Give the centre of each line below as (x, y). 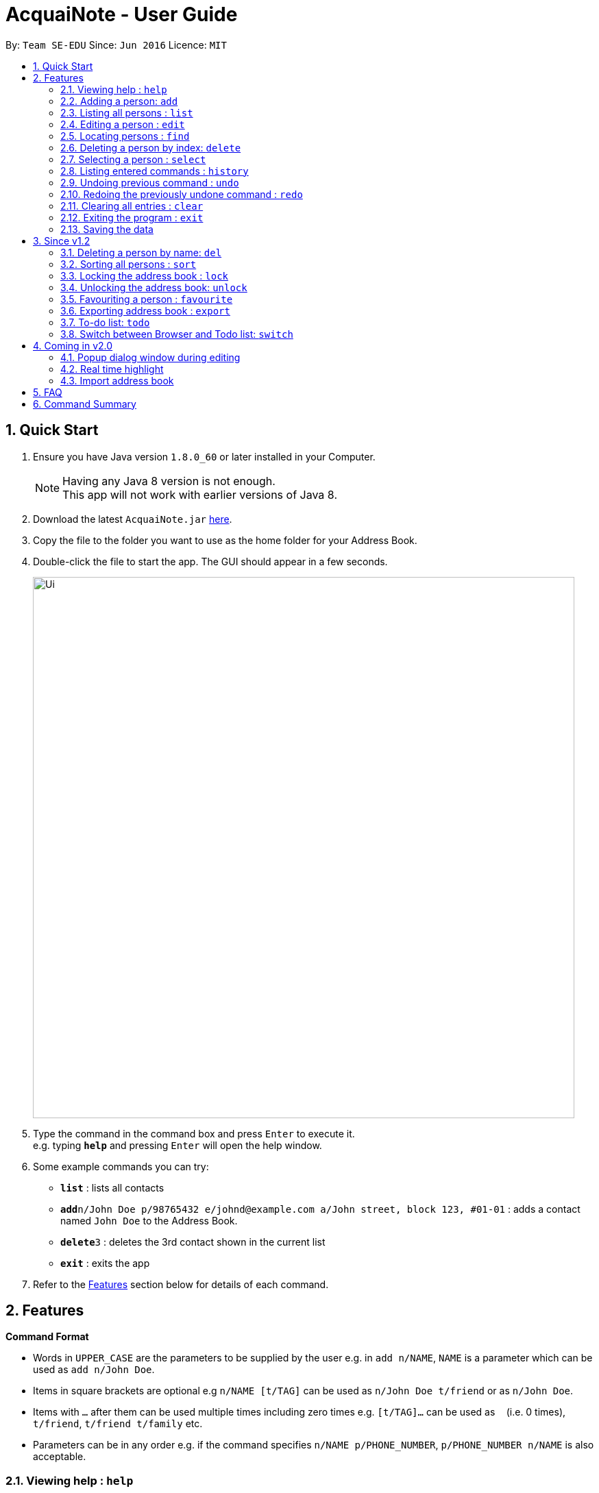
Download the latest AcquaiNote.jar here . (133, 519)
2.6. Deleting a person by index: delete (151, 147)
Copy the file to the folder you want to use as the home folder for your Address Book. (225, 540)
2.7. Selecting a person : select (133, 159)
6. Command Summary (85, 404)
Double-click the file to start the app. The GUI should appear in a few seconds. (210, 561)
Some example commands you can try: (121, 1166)
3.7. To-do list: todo (105, 322)
